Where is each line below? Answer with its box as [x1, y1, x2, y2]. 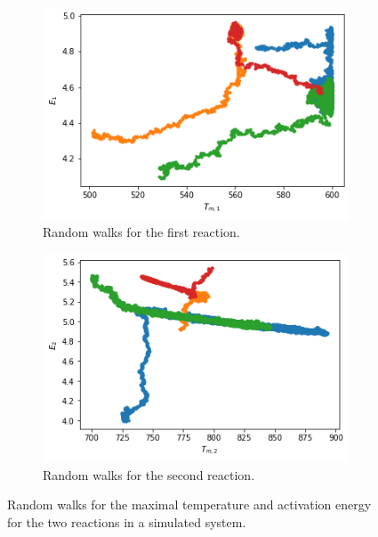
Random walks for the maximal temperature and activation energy [7, 495, 372, 514]
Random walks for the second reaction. [43, 465, 255, 484]
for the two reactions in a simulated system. [7, 513, 246, 531]
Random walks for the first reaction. [43, 223, 240, 241]
